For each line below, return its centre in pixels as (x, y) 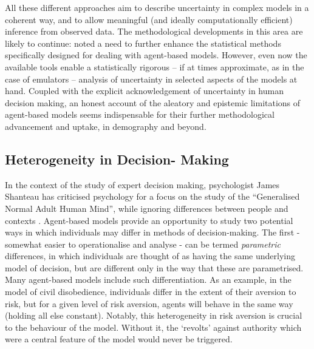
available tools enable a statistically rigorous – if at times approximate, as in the (155, 66)
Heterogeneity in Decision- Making (117, 159)
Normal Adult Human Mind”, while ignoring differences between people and (147, 208)
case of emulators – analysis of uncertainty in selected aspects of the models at (151, 79)
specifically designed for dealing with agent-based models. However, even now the (156, 55)
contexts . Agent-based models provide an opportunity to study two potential (149, 220)
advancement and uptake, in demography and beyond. (106, 126)
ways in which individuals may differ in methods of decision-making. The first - (152, 232)
